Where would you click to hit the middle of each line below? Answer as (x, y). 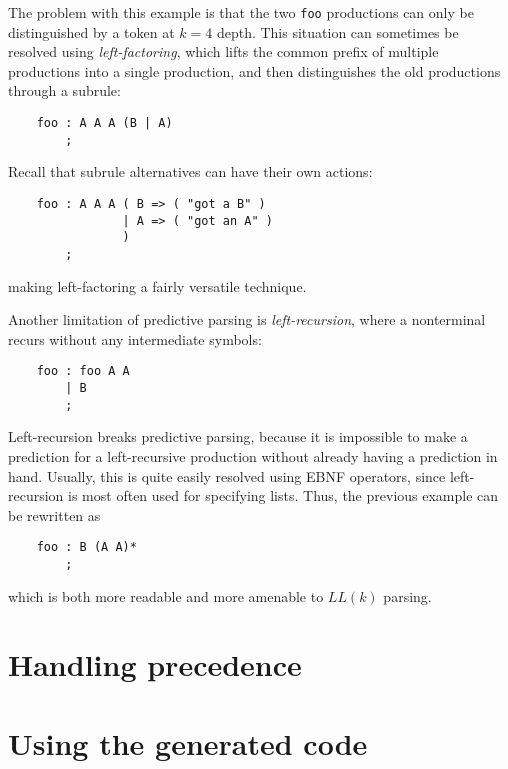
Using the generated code (188, 742)
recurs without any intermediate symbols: (135, 338)
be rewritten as (54, 514)
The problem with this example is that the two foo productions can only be (241, 12)
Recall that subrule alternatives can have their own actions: (190, 171)
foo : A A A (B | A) (104, 123)
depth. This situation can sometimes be (337, 31)
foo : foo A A (83, 371)
